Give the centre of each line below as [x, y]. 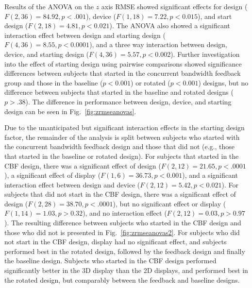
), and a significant [210, 175]
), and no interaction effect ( [125, 213]
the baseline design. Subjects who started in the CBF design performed [110, 261]
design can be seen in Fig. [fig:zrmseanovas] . [70, 111]
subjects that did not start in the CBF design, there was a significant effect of [120, 194]
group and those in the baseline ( [54, 82]
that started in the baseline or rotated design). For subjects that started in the [122, 156]
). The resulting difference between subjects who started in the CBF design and [123, 223]
